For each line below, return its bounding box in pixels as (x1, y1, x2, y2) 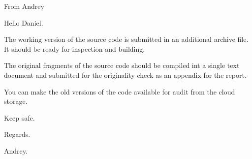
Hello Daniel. (4, 17, 43, 28)
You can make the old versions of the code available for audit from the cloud (4, 86, 235, 96)
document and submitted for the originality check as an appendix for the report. (4, 69, 247, 80)
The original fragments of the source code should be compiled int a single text (4, 60, 240, 70)
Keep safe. (4, 112, 35, 123)
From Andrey (4, 1, 44, 11)
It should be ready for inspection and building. (4, 43, 145, 54)
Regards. (4, 129, 31, 139)
